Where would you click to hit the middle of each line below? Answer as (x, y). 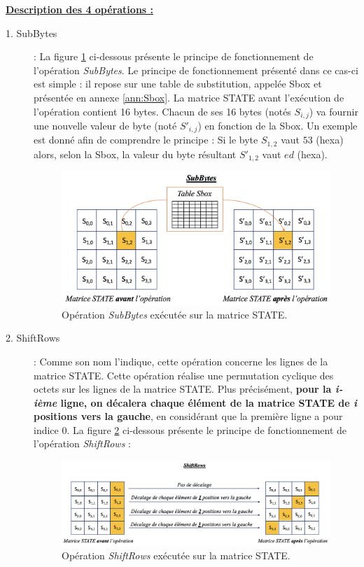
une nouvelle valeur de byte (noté (105, 126)
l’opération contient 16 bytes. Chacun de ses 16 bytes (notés (162, 111)
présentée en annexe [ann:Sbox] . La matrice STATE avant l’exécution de (189, 97)
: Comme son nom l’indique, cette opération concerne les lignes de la (181, 361)
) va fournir (334, 111)
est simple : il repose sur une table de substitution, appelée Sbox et (178, 84)
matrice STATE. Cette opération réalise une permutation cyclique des (184, 375)
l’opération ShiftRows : (82, 443)
